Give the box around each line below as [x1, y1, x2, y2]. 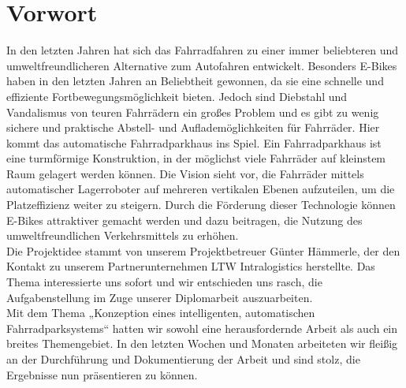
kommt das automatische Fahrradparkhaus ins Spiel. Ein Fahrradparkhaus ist [6, 134, 382, 151]
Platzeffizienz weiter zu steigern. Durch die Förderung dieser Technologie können [6, 196, 396, 213]
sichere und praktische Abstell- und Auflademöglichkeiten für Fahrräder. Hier [6, 119, 380, 136]
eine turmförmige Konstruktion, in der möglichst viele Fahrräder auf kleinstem [6, 150, 386, 166]
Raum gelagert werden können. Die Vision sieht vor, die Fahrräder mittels [6, 165, 364, 181]
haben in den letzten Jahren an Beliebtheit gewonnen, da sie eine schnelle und [6, 73, 384, 89]
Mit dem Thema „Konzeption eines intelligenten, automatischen [6, 304, 315, 321]
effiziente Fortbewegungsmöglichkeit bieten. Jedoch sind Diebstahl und [6, 88, 348, 104]
